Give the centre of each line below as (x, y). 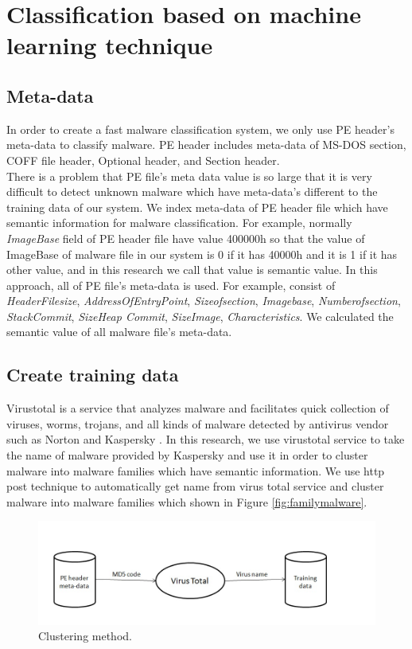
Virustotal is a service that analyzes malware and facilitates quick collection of (198, 408)
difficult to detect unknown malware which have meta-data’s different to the (192, 192)
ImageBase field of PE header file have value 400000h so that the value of (186, 238)
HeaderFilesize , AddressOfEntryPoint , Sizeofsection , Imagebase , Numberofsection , (204, 301)
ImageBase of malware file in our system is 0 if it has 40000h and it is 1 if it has (202, 254)
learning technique (110, 45)
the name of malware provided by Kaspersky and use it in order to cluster (187, 455)
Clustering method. (85, 636)
